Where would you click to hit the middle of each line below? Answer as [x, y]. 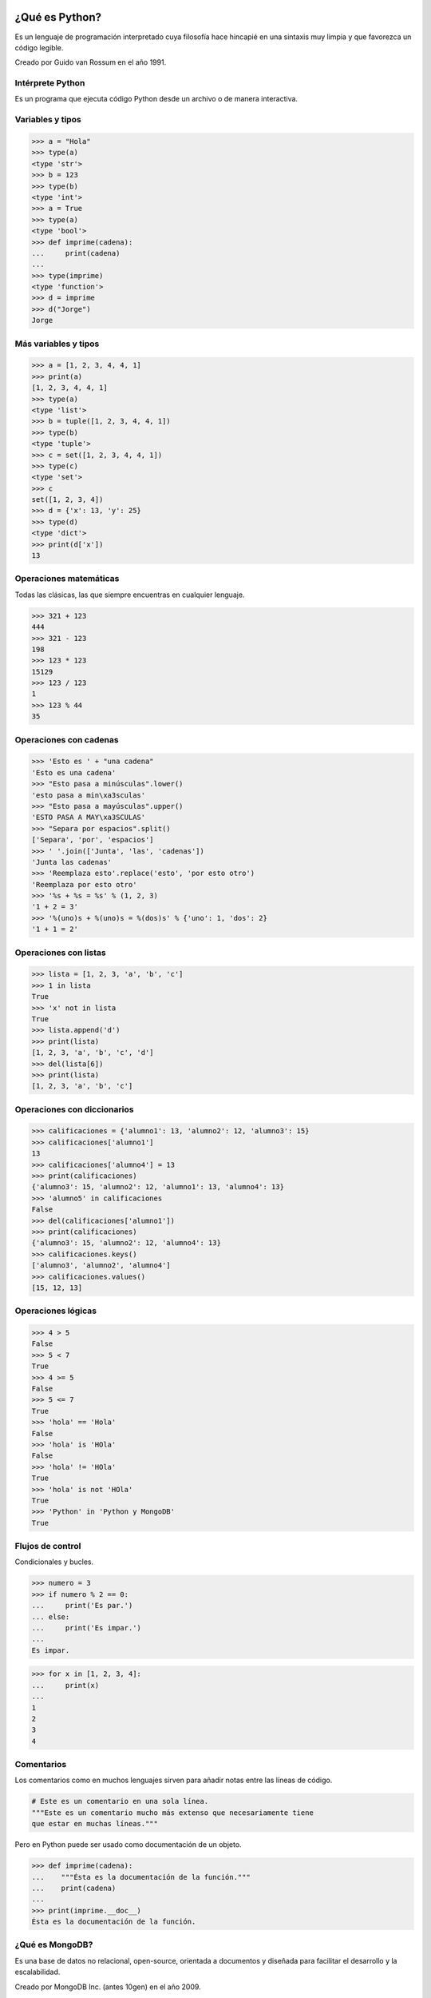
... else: [51, 1617]
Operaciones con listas [61, 953]
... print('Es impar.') [86, 1628]
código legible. [39, 47]
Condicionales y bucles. [54, 1562]
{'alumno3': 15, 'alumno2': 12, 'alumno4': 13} [126, 1243]
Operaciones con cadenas [67, 739]
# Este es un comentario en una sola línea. [120, 1801]
